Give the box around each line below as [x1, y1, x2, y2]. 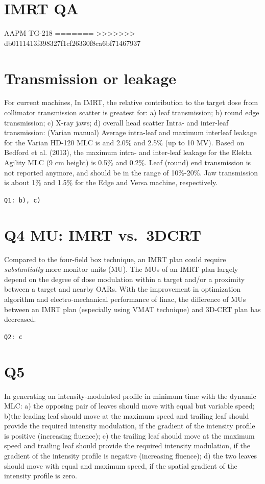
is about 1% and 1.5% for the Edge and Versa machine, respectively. [4, 177, 218, 188]
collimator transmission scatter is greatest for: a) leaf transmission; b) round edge [4, 107, 259, 118]
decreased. [4, 314, 36, 324]
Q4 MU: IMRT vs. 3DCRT [4, 224, 202, 245]
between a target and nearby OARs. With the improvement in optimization [4, 284, 241, 294]
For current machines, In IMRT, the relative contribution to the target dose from [4, 97, 258, 108]
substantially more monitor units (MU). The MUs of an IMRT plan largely [4, 264, 238, 274]
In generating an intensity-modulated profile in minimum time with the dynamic [4, 390, 256, 401]
